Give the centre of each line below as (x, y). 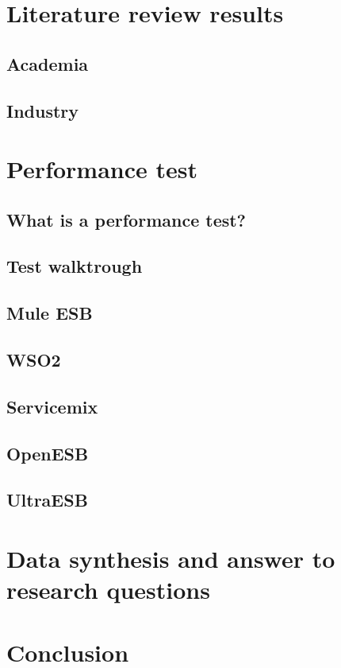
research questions (108, 590)
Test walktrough (75, 266)
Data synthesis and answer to (171, 558)
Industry (43, 110)
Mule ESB (50, 313)
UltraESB (47, 500)
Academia (48, 63)
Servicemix (52, 406)
